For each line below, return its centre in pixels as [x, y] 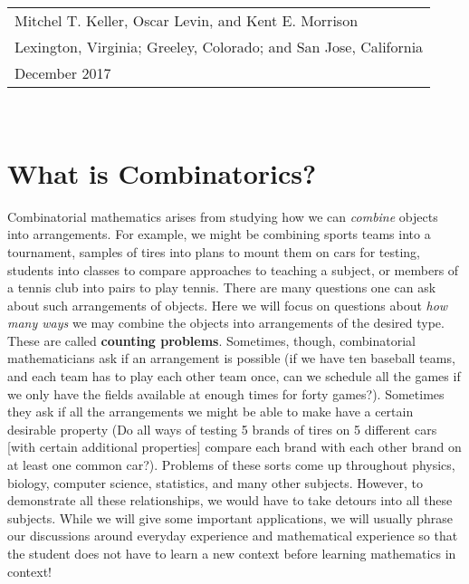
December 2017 [63, 73]
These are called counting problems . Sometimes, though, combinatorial [211, 340]
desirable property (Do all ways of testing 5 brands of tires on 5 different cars [222, 429]
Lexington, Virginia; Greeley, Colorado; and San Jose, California [219, 47]
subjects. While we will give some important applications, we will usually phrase [230, 517]
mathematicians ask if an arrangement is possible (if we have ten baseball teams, [231, 358]
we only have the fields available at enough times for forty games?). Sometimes [226, 393]
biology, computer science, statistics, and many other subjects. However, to [215, 482]
